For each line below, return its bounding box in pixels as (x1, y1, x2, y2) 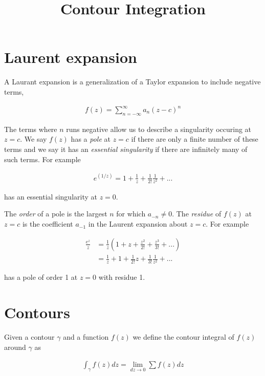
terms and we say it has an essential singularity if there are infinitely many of (4, 144, 248, 154)
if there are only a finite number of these (131, 134, 258, 144)
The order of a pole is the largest (4, 208, 107, 219)
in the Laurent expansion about (88, 218, 188, 229)
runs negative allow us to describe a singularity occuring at (66, 123, 252, 134)
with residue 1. (98, 272, 145, 282)
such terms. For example (4, 153, 81, 164)
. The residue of (172, 208, 222, 219)
